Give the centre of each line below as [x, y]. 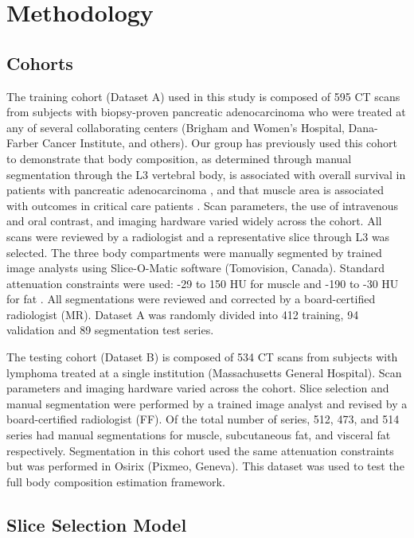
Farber [23, 143]
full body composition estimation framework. [116, 481]
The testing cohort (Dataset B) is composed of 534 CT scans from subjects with [202, 357]
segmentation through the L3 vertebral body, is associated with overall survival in [206, 174]
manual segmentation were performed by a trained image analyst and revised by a [207, 403]
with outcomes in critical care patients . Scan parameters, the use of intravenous [203, 205]
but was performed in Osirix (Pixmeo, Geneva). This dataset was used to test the [205, 466]
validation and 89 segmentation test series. [110, 330]
